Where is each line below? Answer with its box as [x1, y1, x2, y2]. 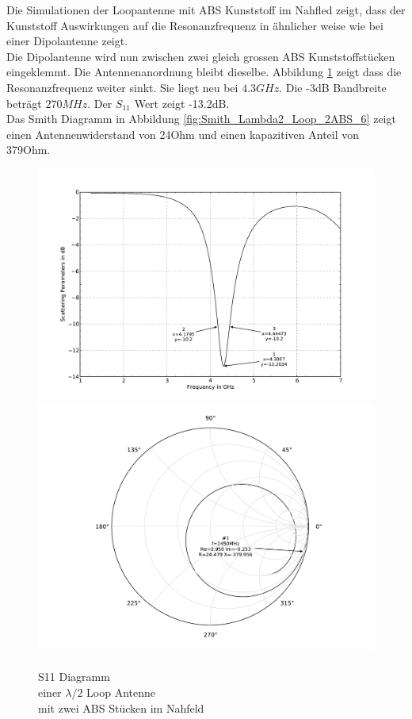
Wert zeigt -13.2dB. [134, 94, 230, 111]
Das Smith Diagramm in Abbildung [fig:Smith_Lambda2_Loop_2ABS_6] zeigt [6, 110, 396, 127]
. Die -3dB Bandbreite [279, 79, 387, 95]
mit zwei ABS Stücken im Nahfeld [38, 699, 204, 716]
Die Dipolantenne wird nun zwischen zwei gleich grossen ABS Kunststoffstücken [6, 48, 395, 64]
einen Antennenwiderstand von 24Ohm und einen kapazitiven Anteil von [6, 125, 360, 142]
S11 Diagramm [38, 668, 110, 685]
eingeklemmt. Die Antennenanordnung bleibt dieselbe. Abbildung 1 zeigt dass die [6, 63, 402, 80]
